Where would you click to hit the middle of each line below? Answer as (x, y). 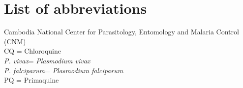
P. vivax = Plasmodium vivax (47, 60)
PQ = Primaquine (31, 80)
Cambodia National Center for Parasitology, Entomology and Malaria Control (121, 32)
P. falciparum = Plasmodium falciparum (64, 70)
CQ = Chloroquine (32, 51)
